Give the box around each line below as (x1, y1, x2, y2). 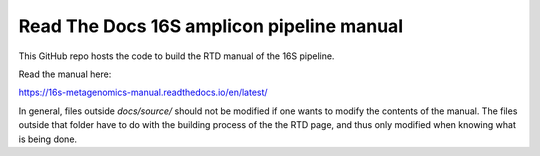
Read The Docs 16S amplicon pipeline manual (18, 15, 404, 37)
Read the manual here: (18, 68, 112, 80)
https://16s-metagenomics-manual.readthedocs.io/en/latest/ (18, 86, 269, 99)
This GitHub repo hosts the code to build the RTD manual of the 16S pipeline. (18, 50, 335, 62)
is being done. (18, 133, 78, 145)
